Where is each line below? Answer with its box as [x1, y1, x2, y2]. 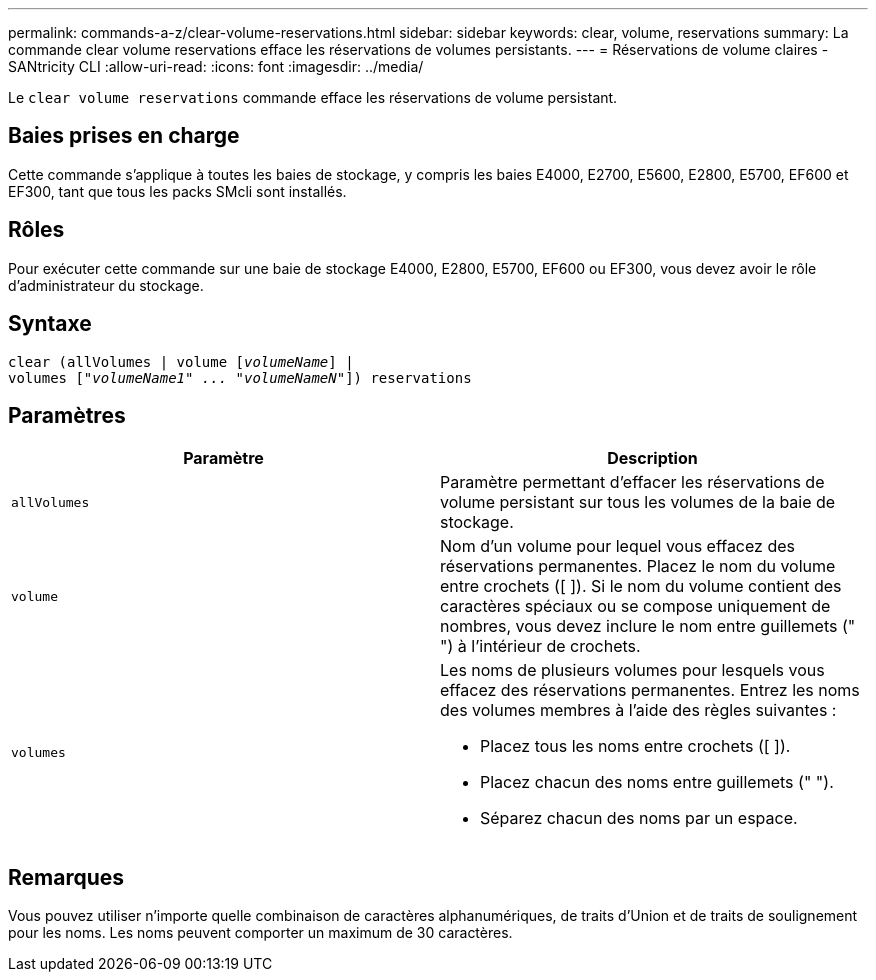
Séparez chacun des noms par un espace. [480, 808, 798, 829]
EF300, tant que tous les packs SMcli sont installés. [8, 182, 347, 200]
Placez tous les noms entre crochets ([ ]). [480, 736, 791, 757]
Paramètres [8, 402, 126, 428]
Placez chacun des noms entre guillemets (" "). [480, 772, 834, 793]
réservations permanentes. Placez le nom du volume [440, 556, 836, 577]
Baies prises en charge [8, 123, 240, 149]
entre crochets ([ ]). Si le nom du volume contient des [440, 576, 842, 597]
